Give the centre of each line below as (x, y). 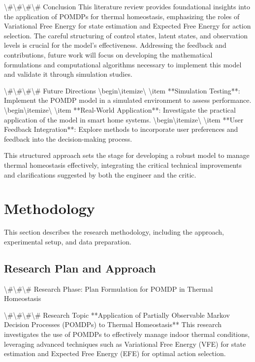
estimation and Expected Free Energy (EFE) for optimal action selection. (115, 353)
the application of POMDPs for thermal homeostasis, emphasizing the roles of (122, 16)
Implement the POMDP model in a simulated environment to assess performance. (128, 100)
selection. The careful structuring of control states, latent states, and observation (126, 35)
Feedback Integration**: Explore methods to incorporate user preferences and (121, 129)
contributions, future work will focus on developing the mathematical (108, 54)
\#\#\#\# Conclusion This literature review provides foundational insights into (127, 6)
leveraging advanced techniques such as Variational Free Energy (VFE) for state (125, 344)
